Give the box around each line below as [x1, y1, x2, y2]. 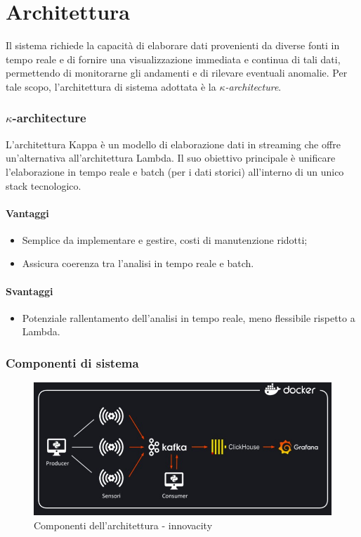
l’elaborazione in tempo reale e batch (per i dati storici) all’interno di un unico [6, 164, 344, 179]
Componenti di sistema [6, 354, 139, 371]
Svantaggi [6, 283, 53, 298]
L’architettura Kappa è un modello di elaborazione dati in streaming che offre [6, 136, 341, 151]
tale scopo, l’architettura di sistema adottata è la [6, 79, 216, 93]
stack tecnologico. [6, 178, 81, 193]
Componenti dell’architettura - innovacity [34, 517, 213, 532]
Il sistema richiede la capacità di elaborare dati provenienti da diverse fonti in [6, 38, 340, 53]
